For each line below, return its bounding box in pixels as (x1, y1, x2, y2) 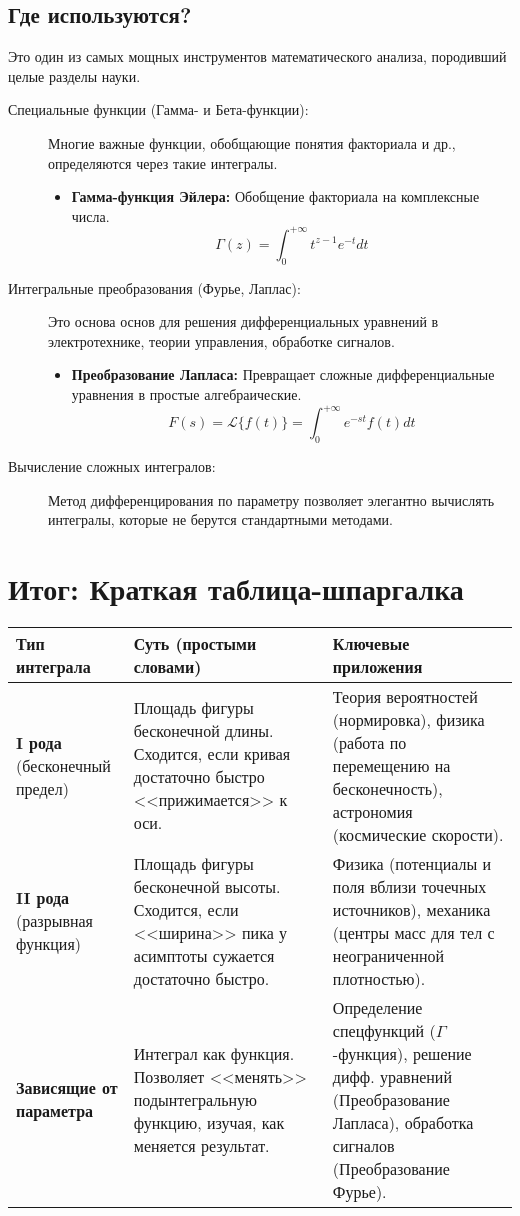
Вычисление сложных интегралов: (8, 455, 216, 476)
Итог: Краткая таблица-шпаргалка (8, 567, 464, 608)
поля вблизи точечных (332, 874, 487, 898)
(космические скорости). (332, 822, 504, 846)
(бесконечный (16, 753, 111, 777)
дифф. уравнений (332, 1064, 452, 1088)
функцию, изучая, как (133, 1110, 285, 1134)
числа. (71, 205, 110, 226)
